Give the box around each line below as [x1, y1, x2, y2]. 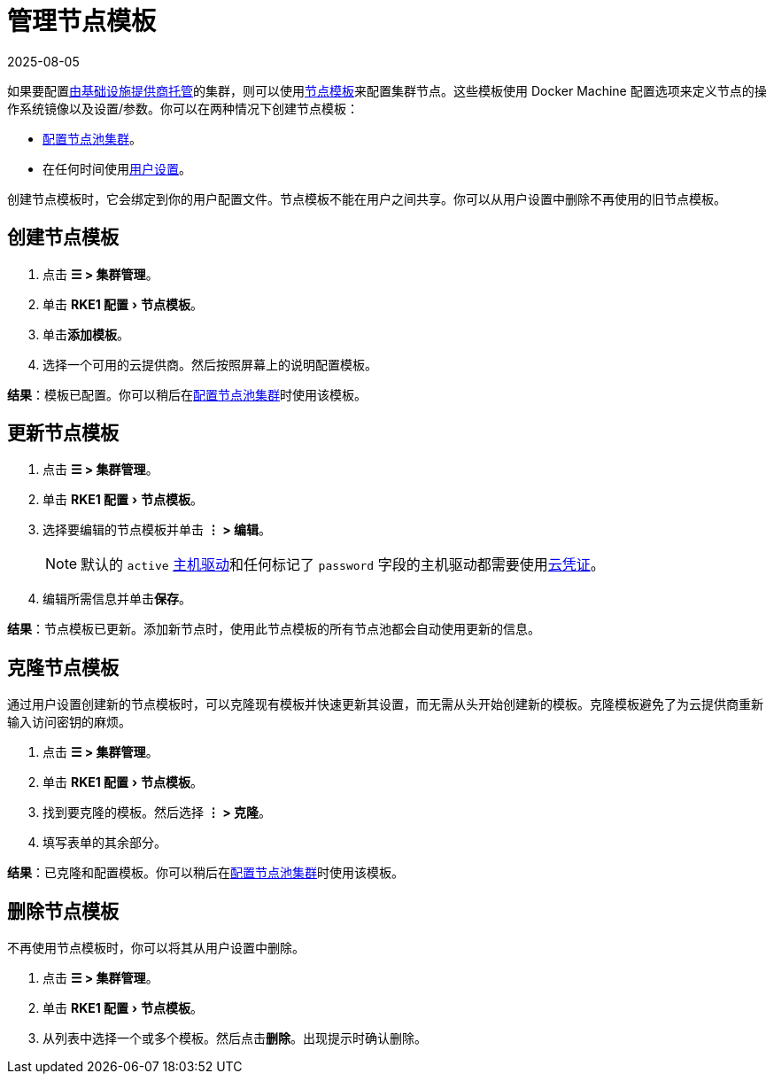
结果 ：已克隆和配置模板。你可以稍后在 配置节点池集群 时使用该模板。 [7, 865, 404, 881]
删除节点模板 [7, 899, 119, 922]
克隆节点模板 [7, 656, 119, 679]
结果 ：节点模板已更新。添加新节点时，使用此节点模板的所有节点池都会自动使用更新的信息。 [7, 621, 540, 637]
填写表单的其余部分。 [43, 835, 166, 851]
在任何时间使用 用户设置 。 [43, 160, 191, 176]
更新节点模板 [7, 422, 119, 445]
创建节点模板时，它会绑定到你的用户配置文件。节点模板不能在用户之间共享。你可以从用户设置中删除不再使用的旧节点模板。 [7, 191, 726, 206]
